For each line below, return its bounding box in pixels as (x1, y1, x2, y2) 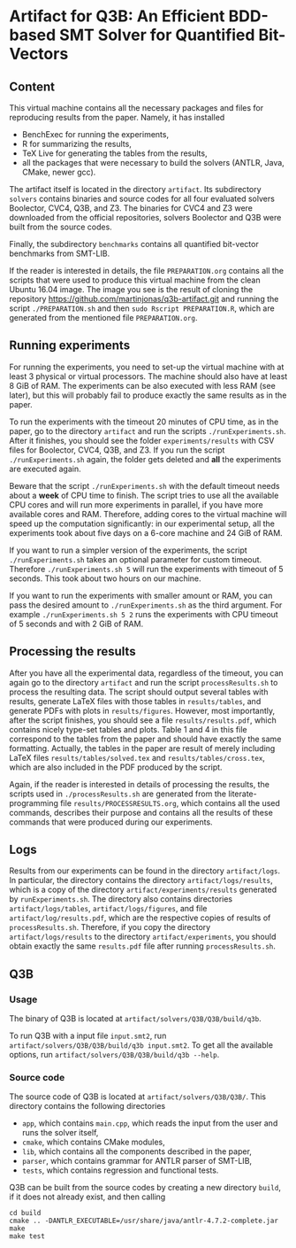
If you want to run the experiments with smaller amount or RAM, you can (9, 590, 273, 601)
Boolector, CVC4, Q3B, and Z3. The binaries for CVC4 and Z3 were (9, 203, 254, 213)
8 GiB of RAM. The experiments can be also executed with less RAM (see (9, 380, 276, 391)
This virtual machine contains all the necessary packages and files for (9, 103, 263, 112)
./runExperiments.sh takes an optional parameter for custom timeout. (9, 554, 262, 564)
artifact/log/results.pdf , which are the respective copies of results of (9, 912, 271, 923)
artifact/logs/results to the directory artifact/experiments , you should (9, 932, 277, 942)
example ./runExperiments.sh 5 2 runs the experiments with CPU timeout (9, 608, 278, 619)
